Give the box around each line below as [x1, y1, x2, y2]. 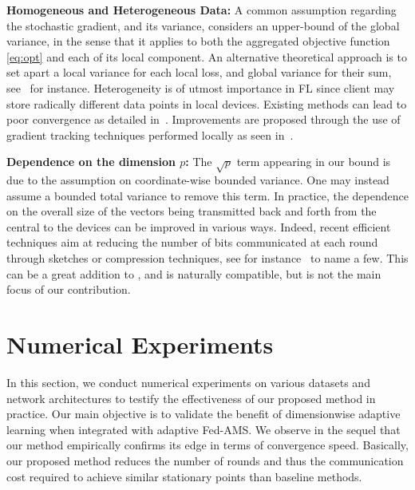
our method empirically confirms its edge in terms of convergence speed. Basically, [6, 437, 409, 453]
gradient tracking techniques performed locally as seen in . [6, 126, 294, 143]
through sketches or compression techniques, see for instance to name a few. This [6, 250, 409, 267]
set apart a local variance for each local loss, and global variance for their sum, [6, 64, 392, 81]
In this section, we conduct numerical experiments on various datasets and [6, 373, 370, 390]
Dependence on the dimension [6, 153, 176, 170]
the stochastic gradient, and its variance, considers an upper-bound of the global [6, 17, 400, 34]
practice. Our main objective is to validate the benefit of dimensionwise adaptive [6, 405, 401, 422]
